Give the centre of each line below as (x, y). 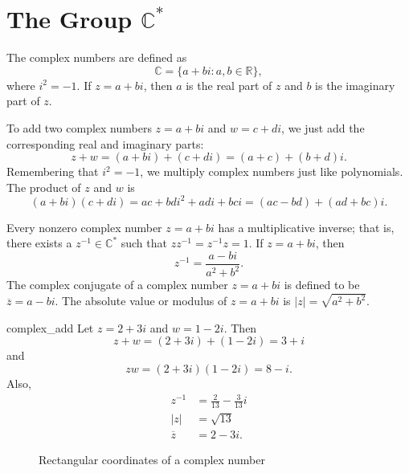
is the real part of (229, 85)
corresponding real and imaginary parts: (105, 143)
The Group (70, 19)
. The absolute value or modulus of (141, 301)
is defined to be (322, 285)
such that (144, 243)
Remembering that (53, 171)
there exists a (39, 243)
